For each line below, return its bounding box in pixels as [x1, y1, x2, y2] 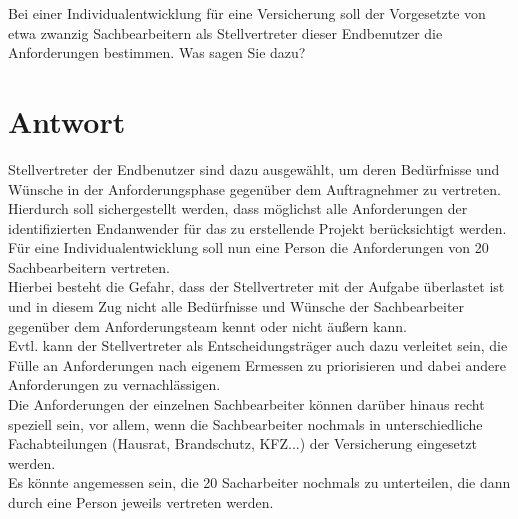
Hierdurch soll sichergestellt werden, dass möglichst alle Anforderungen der [8, 198, 468, 219]
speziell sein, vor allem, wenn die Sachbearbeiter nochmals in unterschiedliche [8, 413, 483, 434]
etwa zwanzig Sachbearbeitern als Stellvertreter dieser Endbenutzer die [8, 22, 443, 43]
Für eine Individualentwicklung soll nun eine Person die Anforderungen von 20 [8, 237, 489, 258]
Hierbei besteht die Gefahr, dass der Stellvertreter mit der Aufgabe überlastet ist [8, 276, 505, 297]
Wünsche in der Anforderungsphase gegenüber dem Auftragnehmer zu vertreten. [8, 178, 501, 199]
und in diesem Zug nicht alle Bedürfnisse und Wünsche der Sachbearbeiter [8, 296, 465, 317]
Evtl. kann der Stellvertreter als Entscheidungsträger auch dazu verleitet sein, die [8, 335, 508, 356]
